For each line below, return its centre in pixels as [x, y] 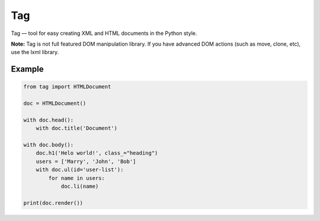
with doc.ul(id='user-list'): [80, 170]
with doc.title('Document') [77, 128]
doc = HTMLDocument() [55, 103]
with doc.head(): [49, 120]
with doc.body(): [49, 145]
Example [27, 69]
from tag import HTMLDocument [67, 87]
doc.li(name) [80, 186]
